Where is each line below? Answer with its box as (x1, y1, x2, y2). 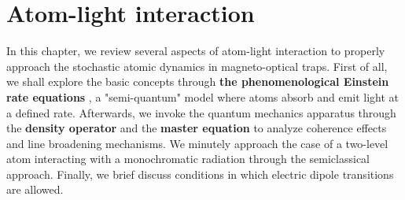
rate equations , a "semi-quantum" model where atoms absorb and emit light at (6, 88, 399, 105)
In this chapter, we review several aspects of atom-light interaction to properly (6, 43, 385, 59)
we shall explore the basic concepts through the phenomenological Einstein (6, 73, 389, 90)
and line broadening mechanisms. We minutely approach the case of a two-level (6, 135, 388, 151)
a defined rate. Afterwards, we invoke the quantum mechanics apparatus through (6, 104, 396, 120)
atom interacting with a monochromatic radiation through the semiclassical (6, 150, 370, 167)
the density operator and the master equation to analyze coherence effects (6, 120, 387, 136)
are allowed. (6, 181, 64, 198)
